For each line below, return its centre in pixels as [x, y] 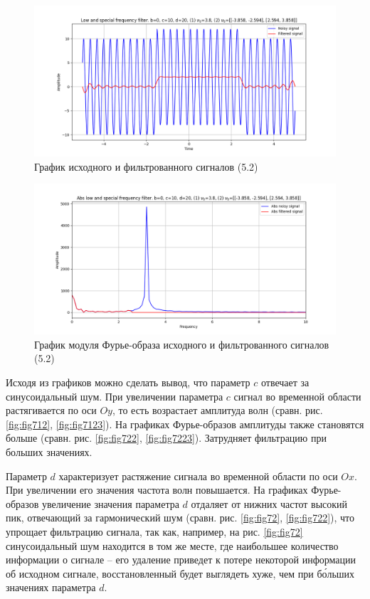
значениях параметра [51, 587]
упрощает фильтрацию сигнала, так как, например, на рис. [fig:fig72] [154, 531]
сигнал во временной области [297, 396]
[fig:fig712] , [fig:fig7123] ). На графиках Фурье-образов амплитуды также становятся [185, 424]
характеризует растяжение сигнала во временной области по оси [198, 476]
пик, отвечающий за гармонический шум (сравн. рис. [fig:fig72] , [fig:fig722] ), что [180, 518]
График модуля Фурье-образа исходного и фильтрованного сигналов [182, 344]
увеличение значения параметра [111, 503]
